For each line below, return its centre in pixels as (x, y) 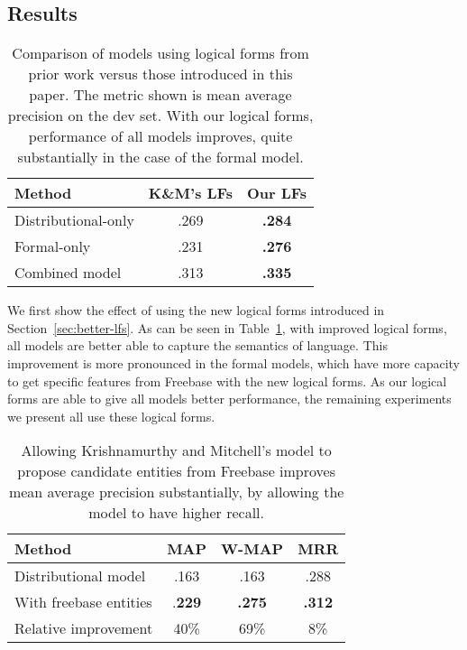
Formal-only (53, 246)
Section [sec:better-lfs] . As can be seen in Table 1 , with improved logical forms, (227, 327)
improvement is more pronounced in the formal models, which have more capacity (233, 362)
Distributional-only (74, 220)
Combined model (68, 273)
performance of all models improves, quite (160, 136)
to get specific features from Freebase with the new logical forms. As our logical (227, 381)
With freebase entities (83, 602)
